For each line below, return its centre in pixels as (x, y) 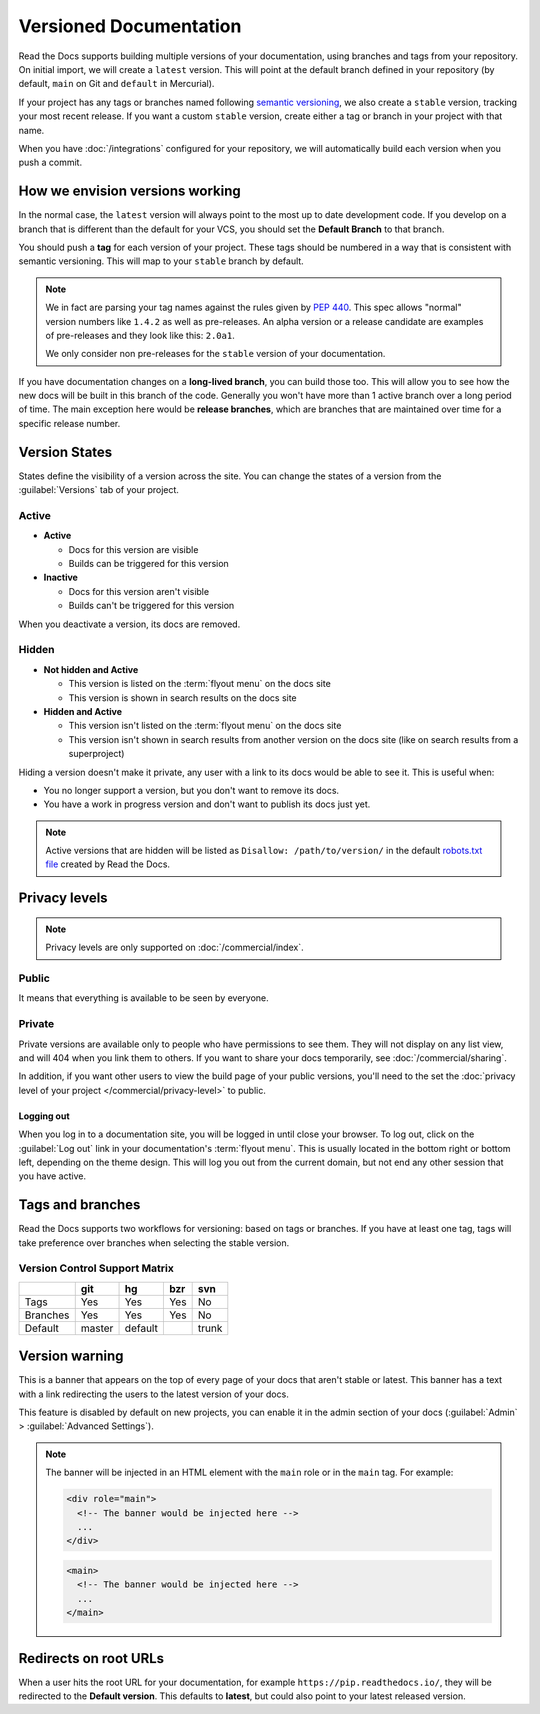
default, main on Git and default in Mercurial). (116, 84)
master (97, 1328)
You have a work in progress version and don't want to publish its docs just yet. (207, 804)
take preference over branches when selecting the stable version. (154, 1242)
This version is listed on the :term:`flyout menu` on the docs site (200, 684)
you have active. (52, 1176)
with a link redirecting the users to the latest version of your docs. (153, 1394)
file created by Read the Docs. (107, 864)
